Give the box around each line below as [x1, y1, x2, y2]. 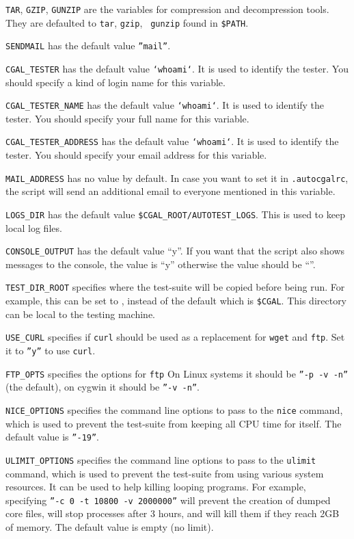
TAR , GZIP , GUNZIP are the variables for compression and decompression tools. [5, 2, 329, 16]
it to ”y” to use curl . [5, 343, 96, 358]
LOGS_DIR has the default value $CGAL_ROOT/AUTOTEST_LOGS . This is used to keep [5, 207, 345, 221]
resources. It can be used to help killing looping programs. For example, [5, 479, 306, 494]
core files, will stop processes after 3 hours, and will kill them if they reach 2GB [5, 506, 340, 521]
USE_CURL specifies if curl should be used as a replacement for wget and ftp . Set [5, 330, 345, 344]
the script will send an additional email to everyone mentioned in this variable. [5, 184, 336, 198]
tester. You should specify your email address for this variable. [5, 148, 267, 162]
